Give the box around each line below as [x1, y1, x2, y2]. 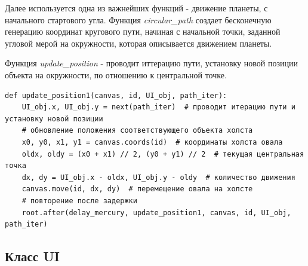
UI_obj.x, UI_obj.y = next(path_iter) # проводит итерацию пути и [21, 103, 295, 112]
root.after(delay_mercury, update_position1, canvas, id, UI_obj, [21, 208, 291, 217]
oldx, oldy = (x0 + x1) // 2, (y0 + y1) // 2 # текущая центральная [21, 149, 304, 158]
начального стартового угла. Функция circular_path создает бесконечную [5, 13, 272, 26]
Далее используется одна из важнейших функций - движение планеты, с [5, 2, 268, 14]
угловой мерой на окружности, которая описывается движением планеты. [5, 36, 272, 49]
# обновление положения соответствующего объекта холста [21, 126, 253, 135]
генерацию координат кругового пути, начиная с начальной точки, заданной [5, 25, 281, 38]
